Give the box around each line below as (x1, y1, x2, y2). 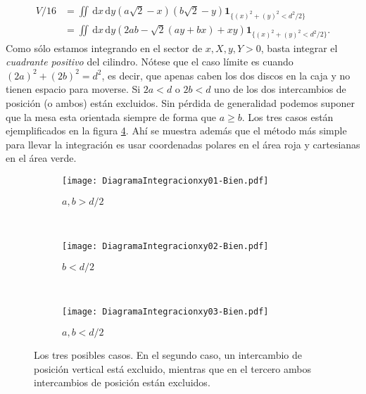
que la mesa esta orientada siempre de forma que (6, 109, 216, 124)
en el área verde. (6, 151, 77, 165)
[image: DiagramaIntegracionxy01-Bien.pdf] (62, 175, 269, 186)
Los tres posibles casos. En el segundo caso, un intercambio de (34, 348, 302, 362)
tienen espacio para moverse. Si (6, 82, 141, 96)
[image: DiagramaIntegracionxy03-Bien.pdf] (62, 307, 269, 317)
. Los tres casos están (241, 109, 334, 124)
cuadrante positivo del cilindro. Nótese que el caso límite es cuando (6, 54, 294, 69)
